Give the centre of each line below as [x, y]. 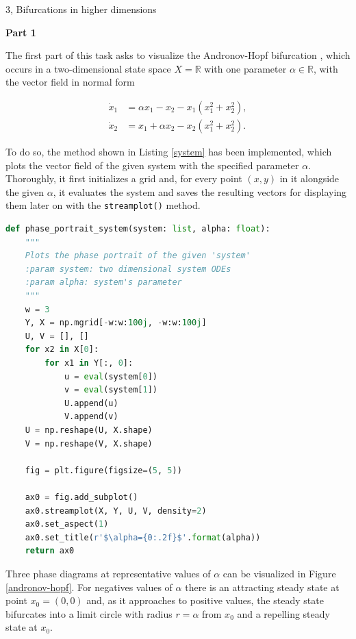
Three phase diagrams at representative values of [108, 573]
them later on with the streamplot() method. [103, 205]
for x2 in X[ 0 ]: [62, 350]
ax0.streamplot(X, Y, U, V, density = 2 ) [116, 511]
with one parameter [245, 68]
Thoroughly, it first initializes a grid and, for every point [124, 178]
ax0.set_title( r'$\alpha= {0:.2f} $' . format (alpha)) [143, 537]
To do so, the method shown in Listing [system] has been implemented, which [169, 152]
